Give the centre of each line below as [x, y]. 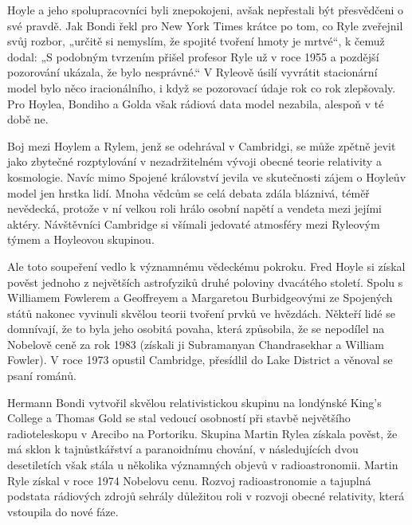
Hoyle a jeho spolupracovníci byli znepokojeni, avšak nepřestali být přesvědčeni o [206, 10]
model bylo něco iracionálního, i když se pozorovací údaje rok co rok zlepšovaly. [202, 87]
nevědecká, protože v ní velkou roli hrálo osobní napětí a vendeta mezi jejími [194, 208]
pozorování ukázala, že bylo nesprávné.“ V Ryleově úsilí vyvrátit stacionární [192, 72]
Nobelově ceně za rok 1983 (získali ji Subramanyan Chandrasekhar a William [196, 344]
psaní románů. [42, 376]
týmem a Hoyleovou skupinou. [81, 239]
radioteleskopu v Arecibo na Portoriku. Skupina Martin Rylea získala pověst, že [202, 433]
